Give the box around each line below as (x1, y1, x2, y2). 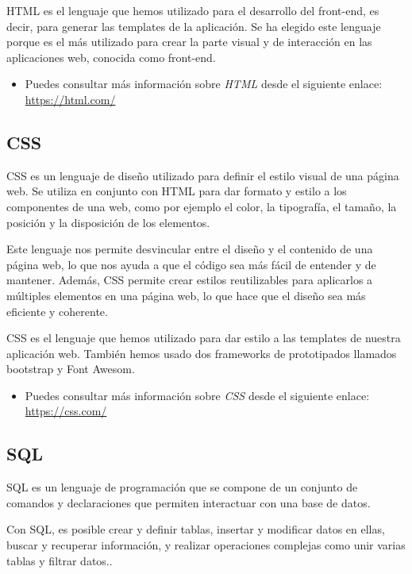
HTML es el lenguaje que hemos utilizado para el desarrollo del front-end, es (6, 2, 379, 18)
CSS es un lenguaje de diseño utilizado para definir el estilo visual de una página (6, 167, 399, 183)
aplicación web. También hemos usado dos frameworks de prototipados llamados (6, 345, 397, 361)
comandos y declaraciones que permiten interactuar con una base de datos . (6, 494, 371, 510)
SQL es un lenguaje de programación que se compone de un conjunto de (6, 479, 358, 495)
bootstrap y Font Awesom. (6, 360, 135, 377)
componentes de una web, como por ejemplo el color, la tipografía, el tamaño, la (6, 198, 397, 214)
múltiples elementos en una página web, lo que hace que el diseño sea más (6, 287, 366, 303)
